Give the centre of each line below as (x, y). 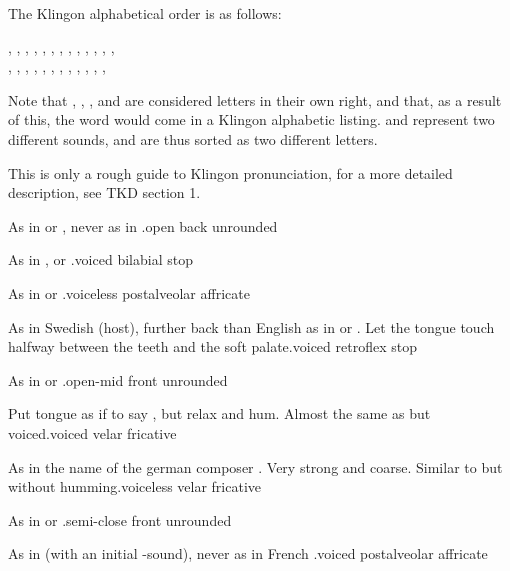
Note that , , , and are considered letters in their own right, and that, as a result (255, 99)
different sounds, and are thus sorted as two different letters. (193, 138)
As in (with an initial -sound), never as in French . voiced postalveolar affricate (248, 553)
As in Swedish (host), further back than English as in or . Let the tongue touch (251, 326)
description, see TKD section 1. (104, 192)
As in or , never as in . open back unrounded (143, 225)
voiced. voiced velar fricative (92, 432)
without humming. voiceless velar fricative (135, 486)
